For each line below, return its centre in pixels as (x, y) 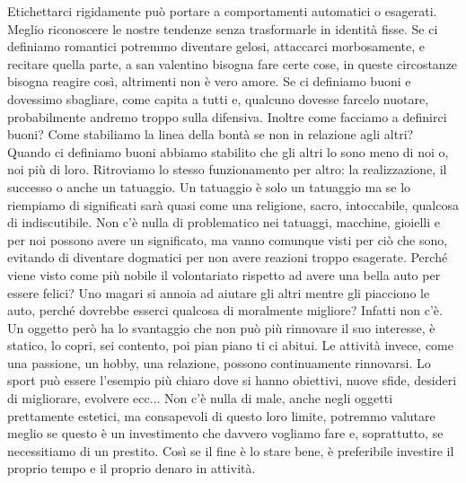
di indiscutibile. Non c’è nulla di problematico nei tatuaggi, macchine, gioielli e (224, 222)
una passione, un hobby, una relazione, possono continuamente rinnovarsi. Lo (219, 362)
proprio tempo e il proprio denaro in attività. (132, 468)
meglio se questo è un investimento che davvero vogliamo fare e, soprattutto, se (225, 433)
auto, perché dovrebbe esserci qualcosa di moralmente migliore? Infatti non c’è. (225, 310)
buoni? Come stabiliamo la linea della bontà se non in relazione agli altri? (211, 134)
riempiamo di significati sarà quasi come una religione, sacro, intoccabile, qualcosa (233, 204)
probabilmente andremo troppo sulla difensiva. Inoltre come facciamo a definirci (227, 116)
